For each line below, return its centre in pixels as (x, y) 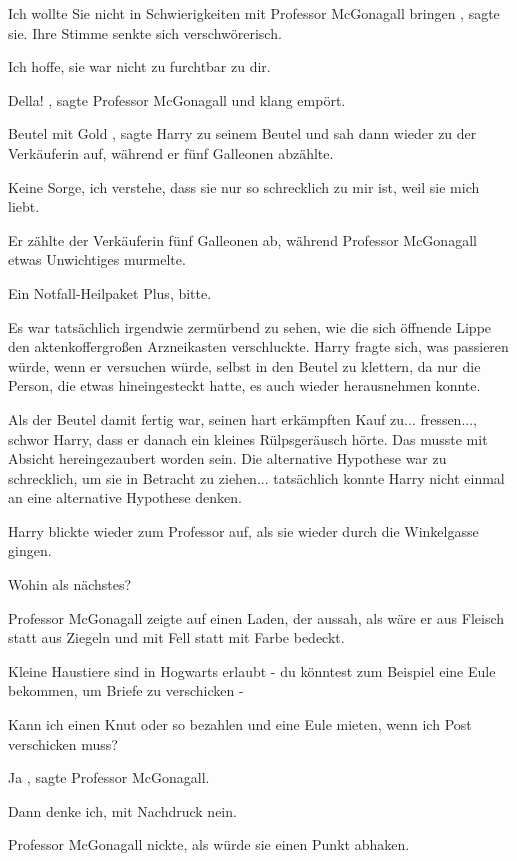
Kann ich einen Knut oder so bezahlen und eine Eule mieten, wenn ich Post (240, 724)
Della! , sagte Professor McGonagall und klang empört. (177, 99)
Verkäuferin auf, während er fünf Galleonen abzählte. (171, 152)
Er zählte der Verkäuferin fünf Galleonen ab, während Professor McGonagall (242, 239)
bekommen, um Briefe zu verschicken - (126, 690)
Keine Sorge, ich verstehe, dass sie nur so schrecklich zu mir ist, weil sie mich (244, 186)
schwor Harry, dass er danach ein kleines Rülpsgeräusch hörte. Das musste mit (248, 438)
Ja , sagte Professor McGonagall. (109, 777)
